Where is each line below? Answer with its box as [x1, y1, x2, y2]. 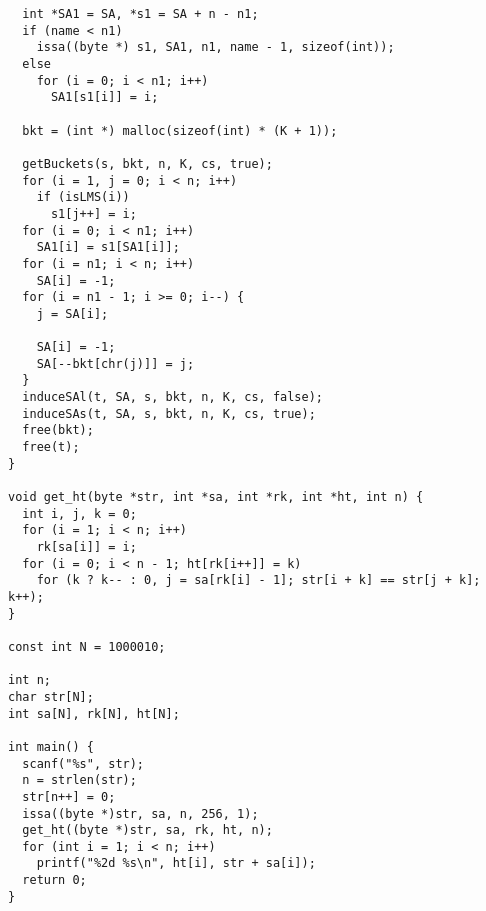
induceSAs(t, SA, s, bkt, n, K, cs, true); [22, 406, 316, 421]
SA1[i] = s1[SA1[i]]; [36, 240, 180, 255]
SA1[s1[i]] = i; [50, 90, 159, 105]
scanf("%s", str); [22, 756, 145, 771]
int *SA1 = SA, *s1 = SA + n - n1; [22, 7, 259, 21]
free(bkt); [22, 423, 94, 438]
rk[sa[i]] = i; [36, 540, 137, 554]
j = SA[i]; [36, 306, 109, 321]
